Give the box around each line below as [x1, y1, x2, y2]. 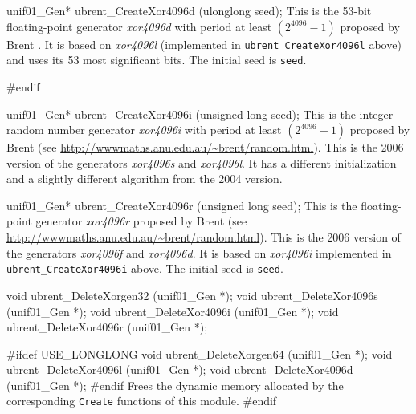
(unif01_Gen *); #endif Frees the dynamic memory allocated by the [6, 376, 344, 393]
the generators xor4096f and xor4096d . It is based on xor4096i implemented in [6, 244, 392, 261]
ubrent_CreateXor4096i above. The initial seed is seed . [6, 260, 283, 277]
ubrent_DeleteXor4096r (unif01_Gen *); [6, 319, 208, 335]
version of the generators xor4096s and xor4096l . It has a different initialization [6, 154, 397, 171]
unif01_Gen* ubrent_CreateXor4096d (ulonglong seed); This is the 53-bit [6, 2, 372, 18]
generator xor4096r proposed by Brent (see [35, 213, 247, 229]
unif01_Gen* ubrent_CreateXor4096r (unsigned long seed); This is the [6, 197, 357, 213]
